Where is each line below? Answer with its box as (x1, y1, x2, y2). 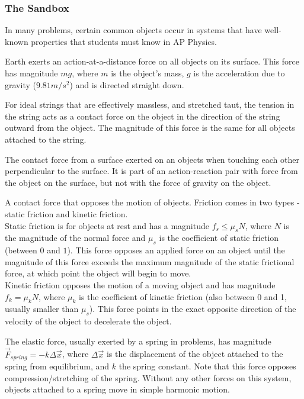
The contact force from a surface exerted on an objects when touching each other (5, 153, 299, 165)
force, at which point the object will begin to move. (5, 267, 191, 279)
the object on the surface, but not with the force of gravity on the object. (5, 176, 271, 188)
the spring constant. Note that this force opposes (119, 359, 296, 372)
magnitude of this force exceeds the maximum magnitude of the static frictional (5, 255, 295, 268)
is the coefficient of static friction (159, 231, 279, 244)
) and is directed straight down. (69, 78, 184, 91)
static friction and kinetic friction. (5, 207, 128, 220)
